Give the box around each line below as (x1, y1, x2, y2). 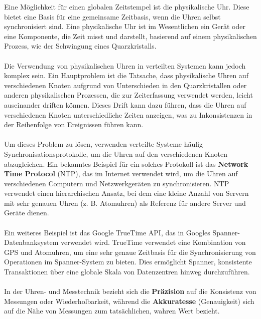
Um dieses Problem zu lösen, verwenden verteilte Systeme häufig (4, 139, 203, 149)
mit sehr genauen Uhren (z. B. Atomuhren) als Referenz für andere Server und (4, 197, 246, 208)
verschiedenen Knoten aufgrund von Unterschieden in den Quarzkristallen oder (4, 80, 247, 90)
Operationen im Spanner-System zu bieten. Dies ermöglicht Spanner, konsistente (4, 256, 252, 267)
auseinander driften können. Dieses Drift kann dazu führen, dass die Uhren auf (4, 99, 246, 110)
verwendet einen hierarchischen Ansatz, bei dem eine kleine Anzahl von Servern (4, 188, 249, 198)
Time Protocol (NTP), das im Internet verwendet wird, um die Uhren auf (4, 168, 238, 179)
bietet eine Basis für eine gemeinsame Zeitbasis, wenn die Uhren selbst (4, 11, 221, 22)
